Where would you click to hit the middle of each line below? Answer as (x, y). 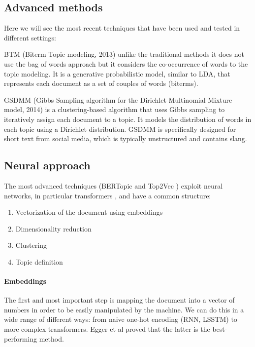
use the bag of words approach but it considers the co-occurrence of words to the (126, 63)
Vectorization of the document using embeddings (89, 212)
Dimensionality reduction (53, 228)
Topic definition (39, 261)
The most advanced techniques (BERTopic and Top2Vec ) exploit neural (113, 185)
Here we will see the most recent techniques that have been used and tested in (122, 28)
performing (20, 338)
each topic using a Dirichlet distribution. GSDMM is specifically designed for (120, 129)
